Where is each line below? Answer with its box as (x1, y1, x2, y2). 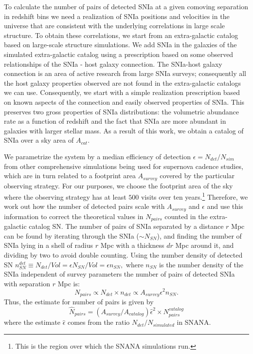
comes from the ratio (67, 317, 130, 327)
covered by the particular (160, 170, 235, 181)
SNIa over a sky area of (4, 135, 74, 145)
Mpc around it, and (175, 240, 234, 250)
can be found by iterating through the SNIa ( (4, 230, 139, 241)
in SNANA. (177, 317, 211, 327)
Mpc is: (57, 278, 80, 288)
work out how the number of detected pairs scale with (4, 201, 165, 211)
